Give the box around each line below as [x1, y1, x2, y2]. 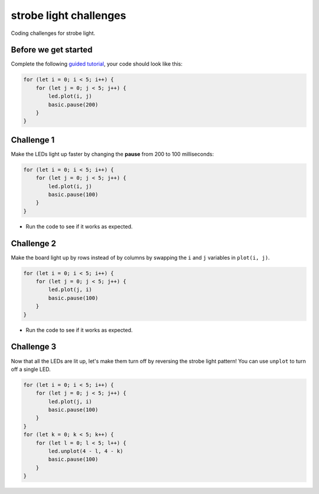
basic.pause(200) [48, 101, 99, 108]
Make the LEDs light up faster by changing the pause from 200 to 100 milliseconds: [11, 150, 214, 157]
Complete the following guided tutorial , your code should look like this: [11, 60, 183, 67]
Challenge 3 [11, 342, 57, 352]
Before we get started [11, 45, 93, 55]
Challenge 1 [11, 135, 55, 145]
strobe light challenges [11, 9, 126, 22]
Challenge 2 [11, 238, 56, 248]
